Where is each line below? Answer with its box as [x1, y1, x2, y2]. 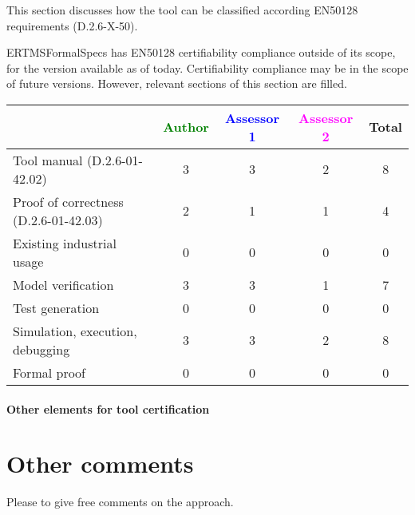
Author [163, 117, 209, 137]
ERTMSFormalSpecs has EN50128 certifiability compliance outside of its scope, [6, 44, 396, 61]
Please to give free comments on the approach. [6, 493, 234, 510]
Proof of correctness [13, 192, 124, 211]
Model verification [13, 275, 114, 294]
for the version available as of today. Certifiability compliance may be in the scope [6, 59, 409, 76]
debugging [13, 339, 70, 359]
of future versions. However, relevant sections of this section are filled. [6, 75, 347, 92]
